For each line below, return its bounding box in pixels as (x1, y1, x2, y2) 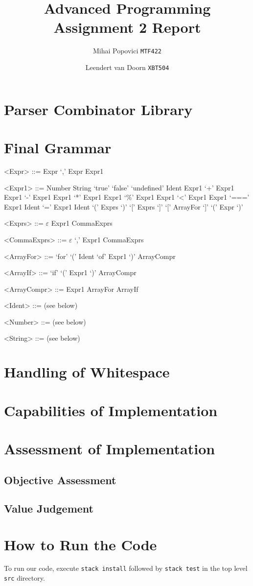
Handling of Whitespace (4, 362, 170, 382)
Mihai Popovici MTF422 (92, 46, 161, 56)
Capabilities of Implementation (4, 400, 218, 420)
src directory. (4, 572, 45, 583)
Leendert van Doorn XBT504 (85, 62, 169, 72)
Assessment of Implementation (4, 439, 215, 458)
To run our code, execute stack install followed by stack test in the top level (4, 563, 248, 573)
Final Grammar (4, 138, 112, 157)
